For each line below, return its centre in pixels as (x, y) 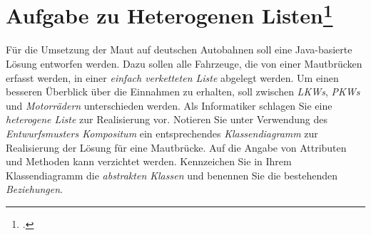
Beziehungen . (34, 189)
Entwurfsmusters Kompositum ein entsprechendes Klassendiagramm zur (162, 134)
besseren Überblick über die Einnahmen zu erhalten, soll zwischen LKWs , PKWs (183, 92)
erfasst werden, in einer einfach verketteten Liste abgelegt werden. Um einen (172, 77)
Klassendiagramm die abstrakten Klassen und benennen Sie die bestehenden (172, 175)
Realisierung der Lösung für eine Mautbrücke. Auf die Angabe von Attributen (176, 147)
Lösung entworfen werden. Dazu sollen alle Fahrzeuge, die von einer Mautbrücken (184, 64)
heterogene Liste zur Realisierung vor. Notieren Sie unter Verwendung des (167, 119)
